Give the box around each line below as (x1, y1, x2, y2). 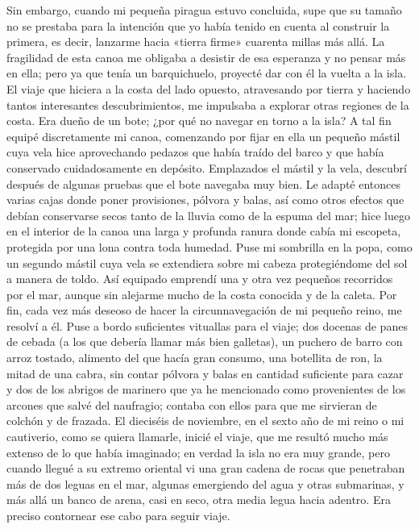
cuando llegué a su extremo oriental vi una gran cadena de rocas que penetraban (6, 460, 405, 477)
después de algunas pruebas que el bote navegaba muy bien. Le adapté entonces (6, 175, 401, 192)
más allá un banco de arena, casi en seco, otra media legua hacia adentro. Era (6, 491, 391, 508)
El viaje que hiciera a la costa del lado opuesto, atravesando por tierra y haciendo (6, 80, 411, 97)
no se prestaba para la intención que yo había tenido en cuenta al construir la (6, 17, 390, 34)
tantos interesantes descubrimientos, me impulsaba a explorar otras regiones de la (6, 96, 409, 113)
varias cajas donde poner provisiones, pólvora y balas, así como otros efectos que (6, 191, 404, 208)
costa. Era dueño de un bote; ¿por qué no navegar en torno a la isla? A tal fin (6, 112, 392, 129)
